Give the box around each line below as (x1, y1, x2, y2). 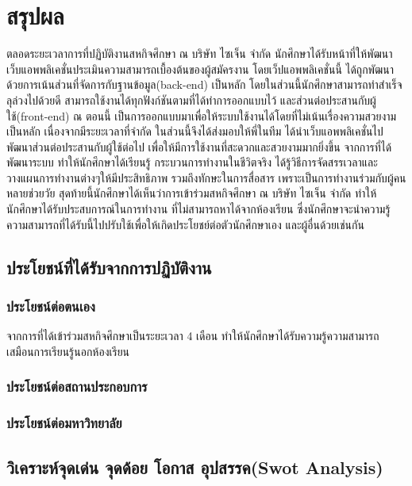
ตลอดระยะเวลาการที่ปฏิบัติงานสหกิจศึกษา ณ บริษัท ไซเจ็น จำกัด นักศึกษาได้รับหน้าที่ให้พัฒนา (6, 45, 393, 62)
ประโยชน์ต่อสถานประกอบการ (6, 377, 148, 396)
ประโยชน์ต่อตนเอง (6, 296, 95, 316)
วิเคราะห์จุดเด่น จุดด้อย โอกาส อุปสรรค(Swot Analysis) (6, 454, 383, 479)
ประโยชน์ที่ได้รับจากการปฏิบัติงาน (6, 254, 212, 279)
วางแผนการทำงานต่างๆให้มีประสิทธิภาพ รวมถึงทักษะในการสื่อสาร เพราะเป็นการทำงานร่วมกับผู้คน (6, 169, 406, 186)
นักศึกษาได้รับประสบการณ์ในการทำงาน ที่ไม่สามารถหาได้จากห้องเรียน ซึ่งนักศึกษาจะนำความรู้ (6, 201, 391, 217)
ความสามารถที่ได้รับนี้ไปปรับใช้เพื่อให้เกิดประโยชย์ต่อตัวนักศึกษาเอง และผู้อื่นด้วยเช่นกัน (6, 216, 364, 232)
